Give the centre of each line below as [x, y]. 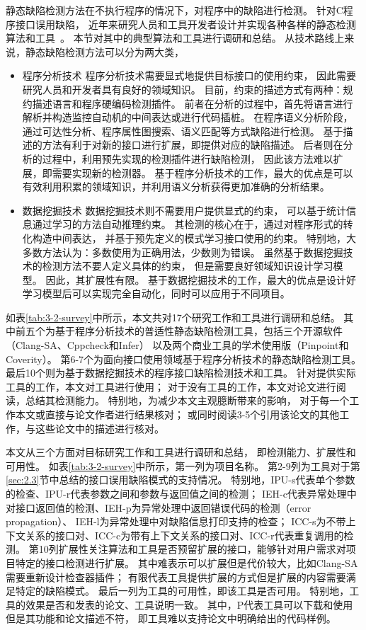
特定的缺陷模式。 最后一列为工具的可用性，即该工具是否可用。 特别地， [182, 591]
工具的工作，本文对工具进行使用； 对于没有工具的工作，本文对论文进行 [171, 386]
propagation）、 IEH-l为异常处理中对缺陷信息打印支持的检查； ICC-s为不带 [176, 521]
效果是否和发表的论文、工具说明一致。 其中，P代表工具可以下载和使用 [189, 604]
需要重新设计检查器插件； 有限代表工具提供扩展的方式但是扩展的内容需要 [176, 577]
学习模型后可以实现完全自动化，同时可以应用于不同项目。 [156, 293]
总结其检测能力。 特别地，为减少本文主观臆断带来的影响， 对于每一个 [187, 400]
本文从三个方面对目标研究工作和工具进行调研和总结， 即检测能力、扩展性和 [181, 452]
